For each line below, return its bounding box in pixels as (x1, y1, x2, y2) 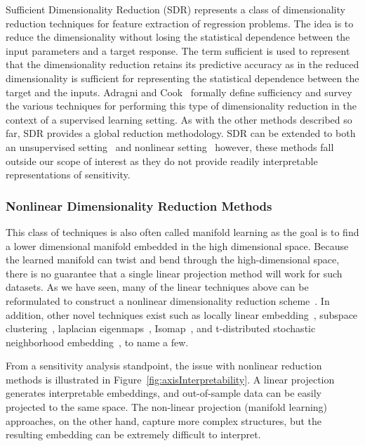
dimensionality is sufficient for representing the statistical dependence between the (6, 70, 359, 85)
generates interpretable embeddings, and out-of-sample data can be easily (6, 386, 321, 400)
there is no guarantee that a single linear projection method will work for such (6, 265, 343, 280)
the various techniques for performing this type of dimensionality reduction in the (6, 98, 357, 113)
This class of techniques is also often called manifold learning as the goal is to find (6, 224, 359, 239)
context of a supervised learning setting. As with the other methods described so (6, 112, 352, 126)
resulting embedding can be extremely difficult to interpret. (6, 427, 261, 442)
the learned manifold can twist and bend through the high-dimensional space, (6, 252, 340, 267)
